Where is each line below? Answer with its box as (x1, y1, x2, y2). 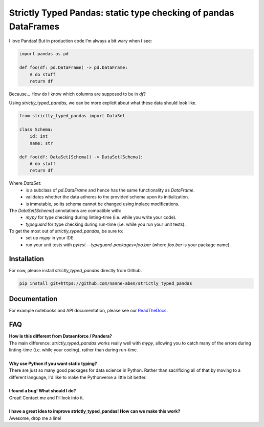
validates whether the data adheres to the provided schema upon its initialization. (25, 194, 189, 200)
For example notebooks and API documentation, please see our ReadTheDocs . (9, 308, 168, 314)
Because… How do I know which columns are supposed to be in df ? (9, 91, 146, 97)
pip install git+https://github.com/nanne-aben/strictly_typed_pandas (19, 280, 193, 286)
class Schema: (19, 127, 53, 132)
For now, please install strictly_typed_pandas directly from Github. (9, 267, 142, 273)
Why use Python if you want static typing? (9, 361, 97, 366)
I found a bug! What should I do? (9, 388, 76, 394)
